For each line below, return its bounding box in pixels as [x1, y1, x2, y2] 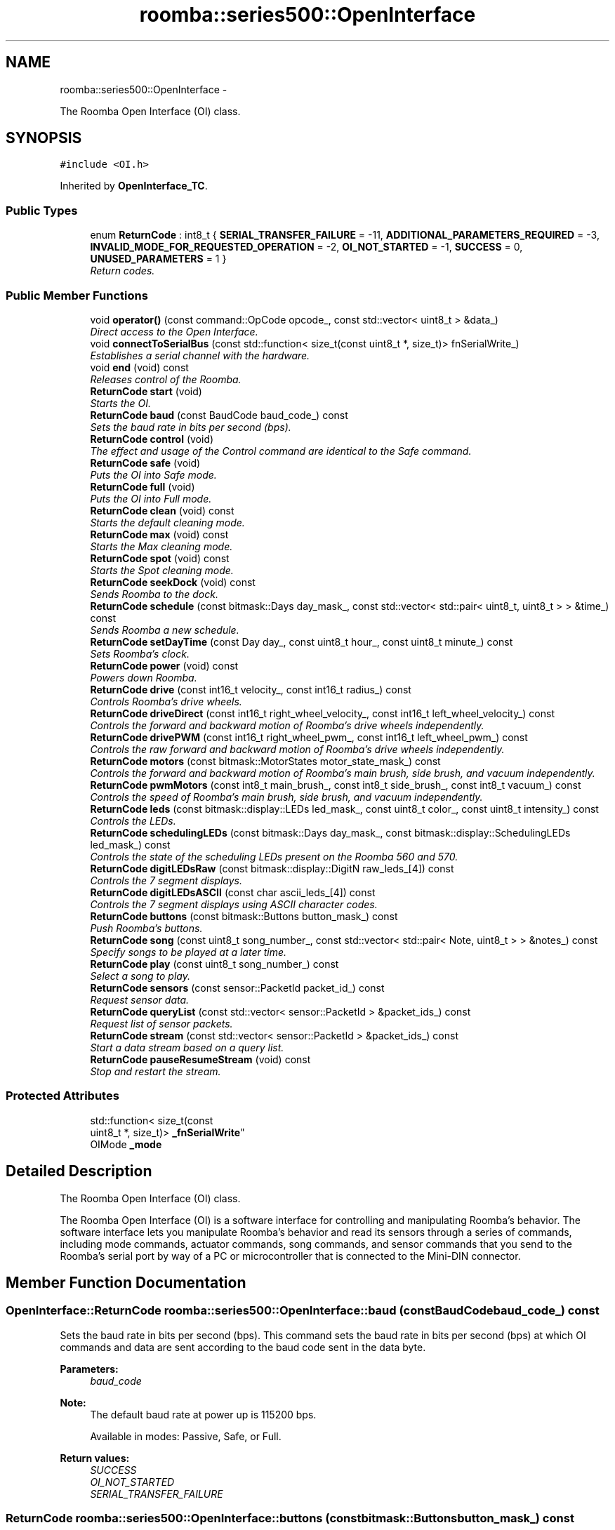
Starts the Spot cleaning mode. [90, 564, 234, 576]
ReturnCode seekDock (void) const [90, 576, 256, 588]
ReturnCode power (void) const [90, 659, 239, 672]
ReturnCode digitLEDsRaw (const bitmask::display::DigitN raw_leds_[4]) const [90, 862, 454, 874]
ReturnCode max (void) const [90, 528, 229, 540]
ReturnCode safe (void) [90, 456, 201, 469]
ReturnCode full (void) [90, 480, 195, 493]
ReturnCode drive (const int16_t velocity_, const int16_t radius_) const [90, 683, 411, 696]
